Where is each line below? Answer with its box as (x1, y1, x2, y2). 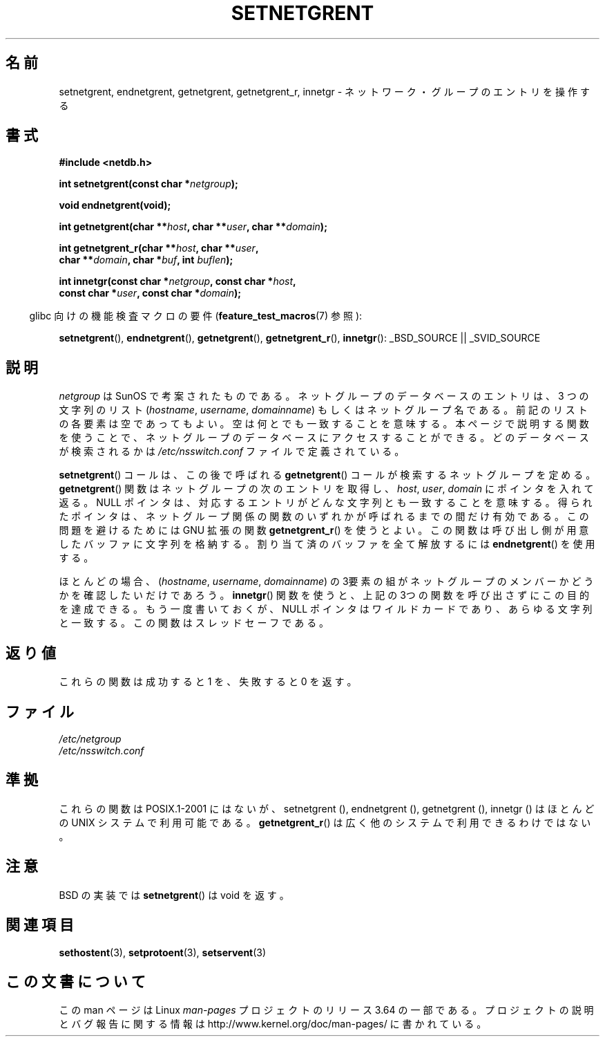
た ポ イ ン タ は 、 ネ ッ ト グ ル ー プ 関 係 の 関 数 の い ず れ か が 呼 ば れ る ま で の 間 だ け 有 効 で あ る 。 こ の (59, 510, 589, 523)
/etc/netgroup (59, 732, 122, 745)
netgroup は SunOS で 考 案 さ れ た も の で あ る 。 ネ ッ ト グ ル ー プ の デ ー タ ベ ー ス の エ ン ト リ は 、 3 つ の (59, 390, 589, 402)
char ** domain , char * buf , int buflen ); (59, 254, 233, 266)
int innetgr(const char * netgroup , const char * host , (59, 275, 296, 288)
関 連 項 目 (6, 916, 74, 934)
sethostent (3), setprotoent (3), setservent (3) (59, 946, 267, 958)
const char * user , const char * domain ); (59, 287, 242, 299)
